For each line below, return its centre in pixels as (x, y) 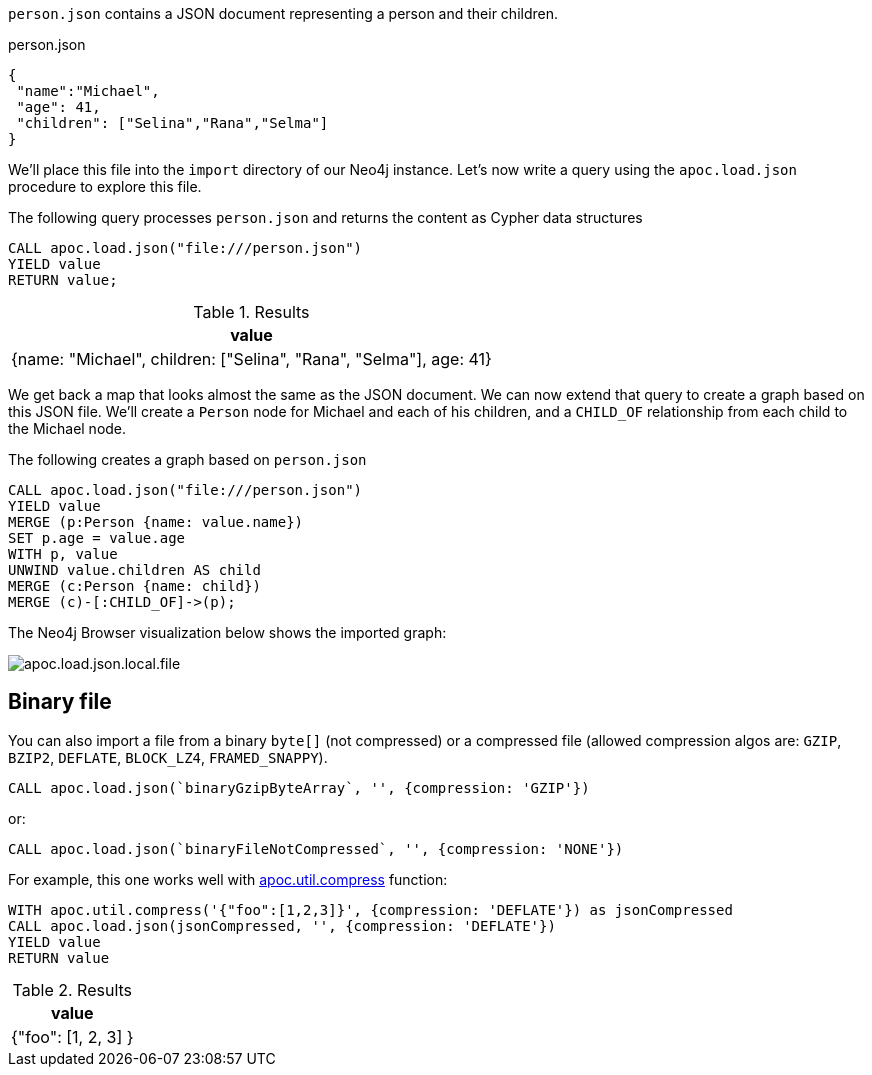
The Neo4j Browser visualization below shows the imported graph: (227, 632)
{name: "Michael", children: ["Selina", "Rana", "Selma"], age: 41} (251, 359)
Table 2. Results (72, 989)
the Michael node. (67, 428)
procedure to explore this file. (105, 186)
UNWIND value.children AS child (134, 570)
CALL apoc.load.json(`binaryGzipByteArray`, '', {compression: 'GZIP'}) (299, 787)
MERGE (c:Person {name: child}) (134, 586)
